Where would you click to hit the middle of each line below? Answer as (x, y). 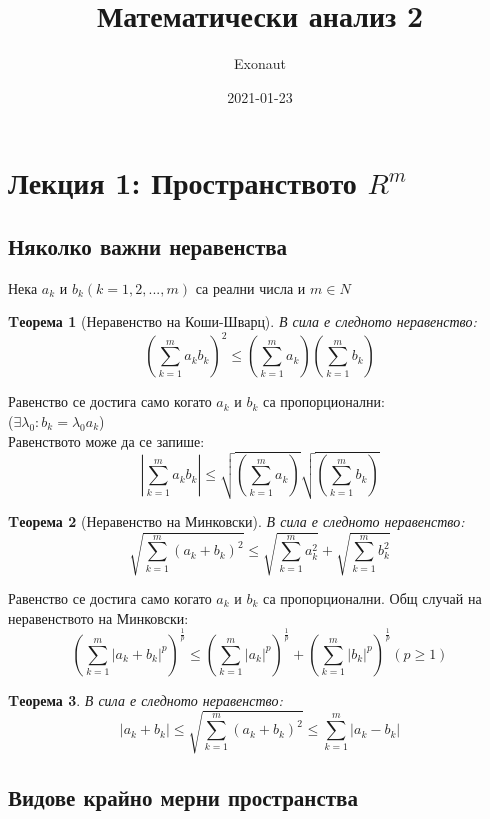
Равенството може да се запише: (106, 440)
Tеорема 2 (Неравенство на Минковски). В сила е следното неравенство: (236, 520)
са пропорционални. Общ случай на (372, 597)
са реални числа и (250, 287)
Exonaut (260, 63)
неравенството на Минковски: (98, 617)
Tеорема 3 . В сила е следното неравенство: (145, 699)
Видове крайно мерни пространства (183, 797)
